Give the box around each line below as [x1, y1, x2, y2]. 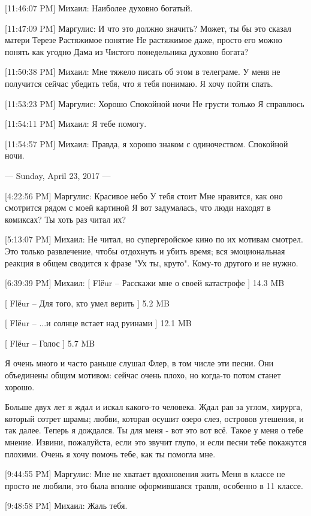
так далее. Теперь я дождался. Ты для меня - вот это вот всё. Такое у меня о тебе [5, 424, 304, 436]
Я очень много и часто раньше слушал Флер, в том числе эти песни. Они [5, 357, 274, 369]
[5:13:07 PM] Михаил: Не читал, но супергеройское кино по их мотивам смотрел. [5, 233, 303, 245]
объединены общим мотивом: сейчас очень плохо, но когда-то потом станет [5, 369, 281, 381]
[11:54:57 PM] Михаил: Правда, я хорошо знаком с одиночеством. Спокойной [5, 137, 288, 150]
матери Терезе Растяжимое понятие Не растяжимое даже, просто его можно [5, 34, 282, 46]
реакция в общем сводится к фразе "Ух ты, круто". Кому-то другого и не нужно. [5, 256, 298, 269]
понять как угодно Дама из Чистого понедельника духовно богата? [5, 45, 249, 57]
